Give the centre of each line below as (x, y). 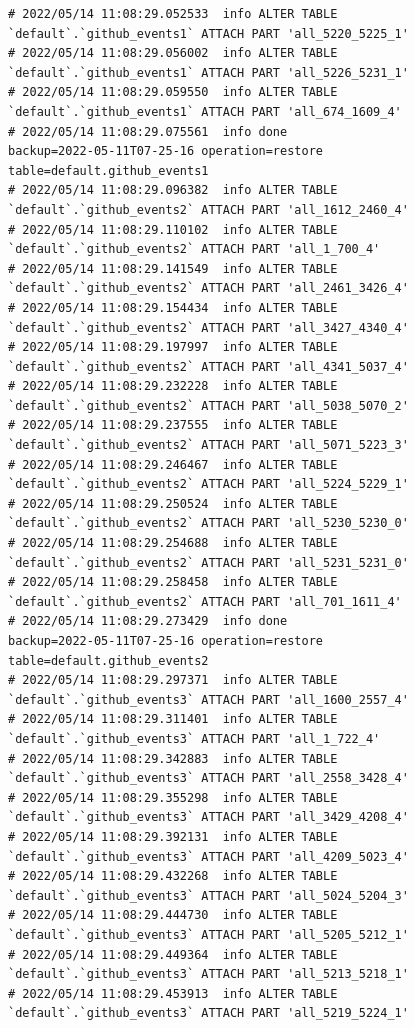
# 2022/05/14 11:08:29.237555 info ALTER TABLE (173, 425)
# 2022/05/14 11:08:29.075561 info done (148, 131)
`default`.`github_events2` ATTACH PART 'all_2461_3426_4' (208, 288)
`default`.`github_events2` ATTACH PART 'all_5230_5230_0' (208, 523)
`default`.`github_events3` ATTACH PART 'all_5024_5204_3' (208, 895)
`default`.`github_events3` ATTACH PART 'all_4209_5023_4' (208, 856)
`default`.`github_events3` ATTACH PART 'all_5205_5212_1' (208, 934)
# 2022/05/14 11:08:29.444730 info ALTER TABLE (173, 915)
